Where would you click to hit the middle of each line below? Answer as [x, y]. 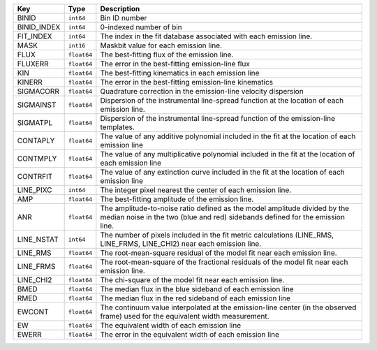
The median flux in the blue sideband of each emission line [197, 289]
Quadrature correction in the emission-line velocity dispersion [202, 91]
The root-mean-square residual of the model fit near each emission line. [219, 253]
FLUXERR [33, 64]
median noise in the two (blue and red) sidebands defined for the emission [223, 217]
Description [120, 9]
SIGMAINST [37, 105]
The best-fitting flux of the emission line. [167, 54]
